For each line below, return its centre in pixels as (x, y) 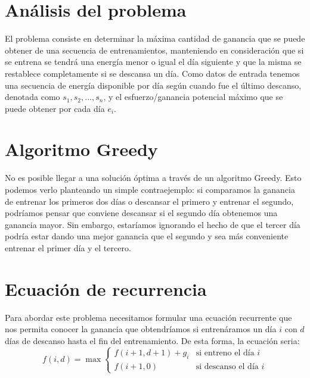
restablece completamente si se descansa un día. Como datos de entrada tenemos (152, 73)
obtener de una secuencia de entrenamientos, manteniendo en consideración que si (154, 50)
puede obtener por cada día (55, 108)
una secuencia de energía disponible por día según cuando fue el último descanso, (153, 85)
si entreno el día (225, 353)
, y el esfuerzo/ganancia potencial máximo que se (193, 97)
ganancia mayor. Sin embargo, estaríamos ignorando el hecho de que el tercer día (153, 224)
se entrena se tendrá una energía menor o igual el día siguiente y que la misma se (153, 62)
